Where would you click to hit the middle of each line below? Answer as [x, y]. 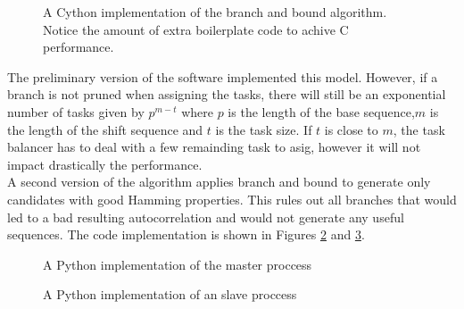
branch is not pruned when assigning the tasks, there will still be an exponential [227, 94]
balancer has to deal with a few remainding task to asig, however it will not [214, 147]
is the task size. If [264, 129]
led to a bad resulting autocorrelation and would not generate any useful [206, 217]
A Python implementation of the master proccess [178, 264]
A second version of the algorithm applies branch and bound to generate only [219, 182]
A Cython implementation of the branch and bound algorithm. [215, 12]
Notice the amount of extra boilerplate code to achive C [196, 29]
